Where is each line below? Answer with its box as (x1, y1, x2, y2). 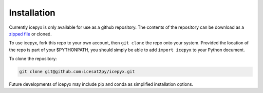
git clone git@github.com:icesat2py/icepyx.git (19, 69, 135, 74)
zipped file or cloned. (9, 31, 52, 37)
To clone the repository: (9, 56, 57, 62)
